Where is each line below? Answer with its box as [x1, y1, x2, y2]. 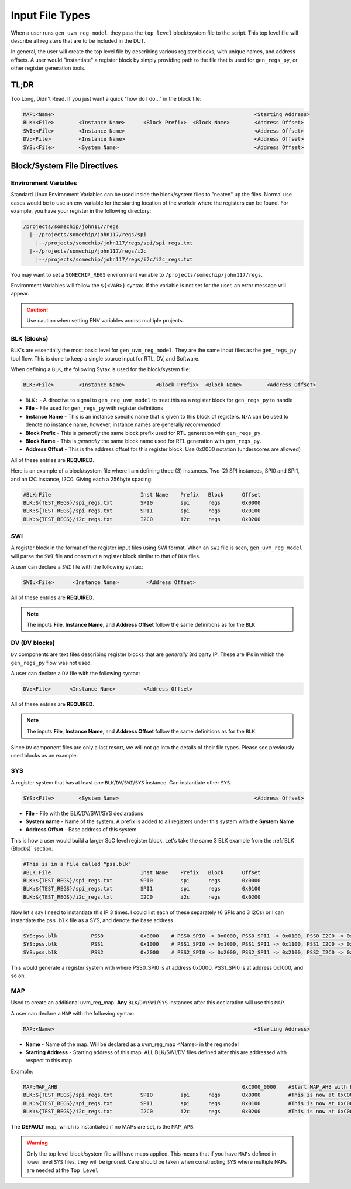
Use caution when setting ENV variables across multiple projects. [26, 317, 184, 324]
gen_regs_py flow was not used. [11, 659, 92, 666]
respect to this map [25, 1057, 73, 1064]
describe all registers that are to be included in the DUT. [11, 37, 146, 44]
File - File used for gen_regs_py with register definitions [25, 405, 164, 412]
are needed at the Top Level [26, 1167, 99, 1174]
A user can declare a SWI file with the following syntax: [11, 563, 143, 570]
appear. [11, 290, 29, 297]
